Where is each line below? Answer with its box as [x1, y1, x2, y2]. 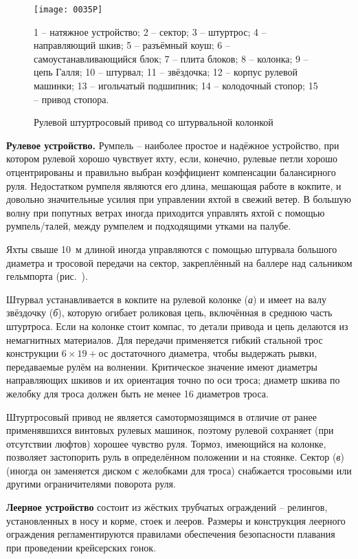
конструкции [6, 346, 59, 360]
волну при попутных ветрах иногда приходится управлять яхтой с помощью [6, 205, 325, 219]
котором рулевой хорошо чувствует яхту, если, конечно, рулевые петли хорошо [6, 151, 337, 166]
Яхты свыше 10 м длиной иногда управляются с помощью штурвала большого [6, 241, 337, 256]
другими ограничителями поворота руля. [6, 476, 176, 491]
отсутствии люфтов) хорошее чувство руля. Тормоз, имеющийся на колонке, [6, 436, 326, 450]
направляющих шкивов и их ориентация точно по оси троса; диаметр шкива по [6, 373, 340, 387]
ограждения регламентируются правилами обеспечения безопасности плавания [6, 527, 335, 541]
